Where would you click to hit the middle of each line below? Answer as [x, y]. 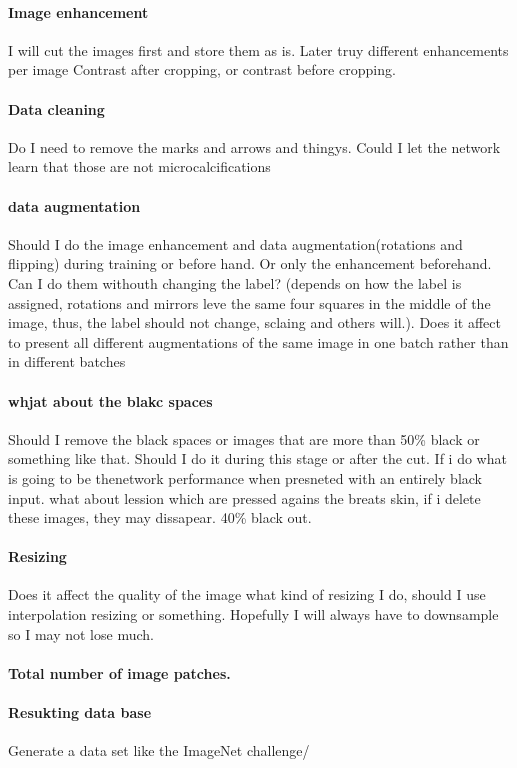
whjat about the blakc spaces [110, 400]
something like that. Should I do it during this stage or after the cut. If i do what [257, 458]
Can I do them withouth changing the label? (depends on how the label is [235, 282]
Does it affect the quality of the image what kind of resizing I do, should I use [247, 594]
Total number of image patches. [119, 672]
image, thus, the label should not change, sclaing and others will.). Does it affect [254, 322]
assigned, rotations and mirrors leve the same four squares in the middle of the [249, 302]
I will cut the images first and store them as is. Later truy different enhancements [258, 49]
